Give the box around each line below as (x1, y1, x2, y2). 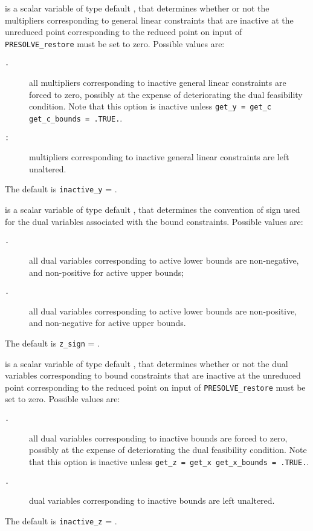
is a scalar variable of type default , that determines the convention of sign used (5, 203, 300, 216)
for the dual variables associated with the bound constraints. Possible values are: (5, 215, 303, 227)
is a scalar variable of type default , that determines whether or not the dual (5, 357, 288, 370)
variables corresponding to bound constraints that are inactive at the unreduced (5, 369, 301, 382)
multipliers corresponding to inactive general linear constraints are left (29, 151, 289, 163)
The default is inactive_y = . (5, 183, 117, 195)
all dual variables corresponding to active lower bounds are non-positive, (29, 304, 297, 317)
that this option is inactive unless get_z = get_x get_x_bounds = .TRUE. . (29, 455, 309, 467)
